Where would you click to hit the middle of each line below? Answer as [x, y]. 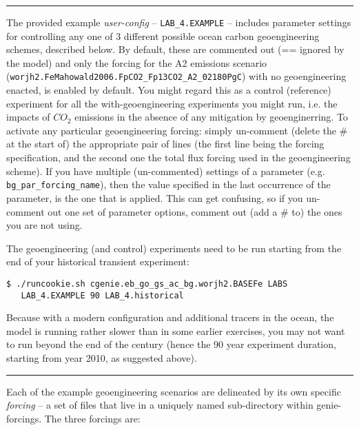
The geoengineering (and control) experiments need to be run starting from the [174, 248]
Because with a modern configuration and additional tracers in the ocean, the [170, 317]
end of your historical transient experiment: [98, 262]
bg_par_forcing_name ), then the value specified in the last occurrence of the [168, 184]
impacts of [28, 117]
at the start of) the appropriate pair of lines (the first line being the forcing [165, 144]
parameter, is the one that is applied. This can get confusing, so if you [155, 197]
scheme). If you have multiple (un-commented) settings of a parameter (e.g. [166, 171]
